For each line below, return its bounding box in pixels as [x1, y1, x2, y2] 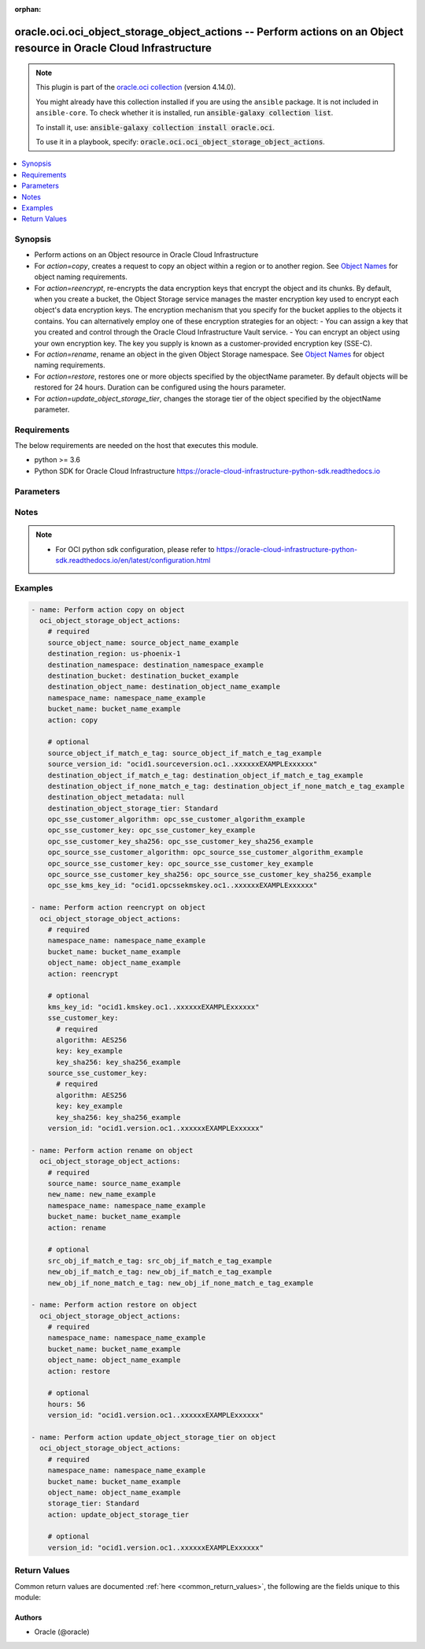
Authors [14, 1613, 42, 1622]
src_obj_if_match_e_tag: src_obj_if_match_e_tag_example [47, 1256, 272, 1265]
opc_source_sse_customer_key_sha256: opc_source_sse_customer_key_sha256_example [47, 870, 371, 879]
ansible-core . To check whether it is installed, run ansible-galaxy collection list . [35, 108, 334, 118]
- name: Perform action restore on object [31, 1300, 198, 1309]
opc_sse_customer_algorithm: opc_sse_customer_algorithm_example [47, 815, 305, 824]
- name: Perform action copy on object [31, 605, 185, 614]
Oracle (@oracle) [34, 1627, 90, 1636]
